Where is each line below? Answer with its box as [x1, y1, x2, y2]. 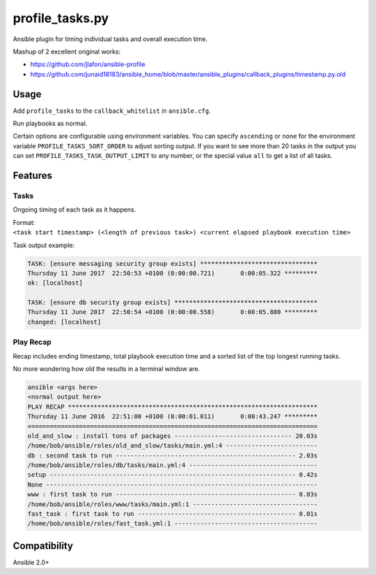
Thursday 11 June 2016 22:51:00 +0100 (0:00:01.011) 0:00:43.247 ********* [27, 413, 318, 420]
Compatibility [13, 539, 73, 551]
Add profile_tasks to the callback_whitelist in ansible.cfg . [13, 107, 212, 115]
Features [13, 170, 52, 181]
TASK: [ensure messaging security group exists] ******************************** [27, 260, 318, 267]
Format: [13, 218, 36, 226]
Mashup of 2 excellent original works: [13, 47, 121, 56]
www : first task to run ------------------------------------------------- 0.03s [27, 491, 318, 498]
